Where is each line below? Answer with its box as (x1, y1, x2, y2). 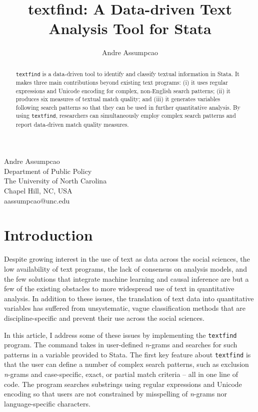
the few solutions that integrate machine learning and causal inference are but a (4, 273, 249, 284)
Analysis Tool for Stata (48, 18, 211, 39)
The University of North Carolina (4, 175, 107, 186)
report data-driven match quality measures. (15, 120, 129, 128)
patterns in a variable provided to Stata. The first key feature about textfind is (4, 349, 251, 359)
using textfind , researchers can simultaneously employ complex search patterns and (15, 111, 236, 120)
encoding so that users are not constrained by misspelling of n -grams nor (4, 388, 227, 399)
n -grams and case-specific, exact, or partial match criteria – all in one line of (4, 369, 238, 379)
